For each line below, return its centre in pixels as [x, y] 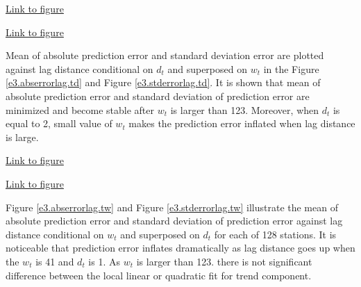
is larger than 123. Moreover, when [245, 109]
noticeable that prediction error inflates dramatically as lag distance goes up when [180, 248]
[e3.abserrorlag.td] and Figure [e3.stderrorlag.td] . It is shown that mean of [163, 82]
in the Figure [291, 68]
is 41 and [55, 261]
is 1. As [104, 261]
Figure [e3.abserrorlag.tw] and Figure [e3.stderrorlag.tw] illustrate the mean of [172, 207]
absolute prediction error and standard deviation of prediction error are [158, 96]
